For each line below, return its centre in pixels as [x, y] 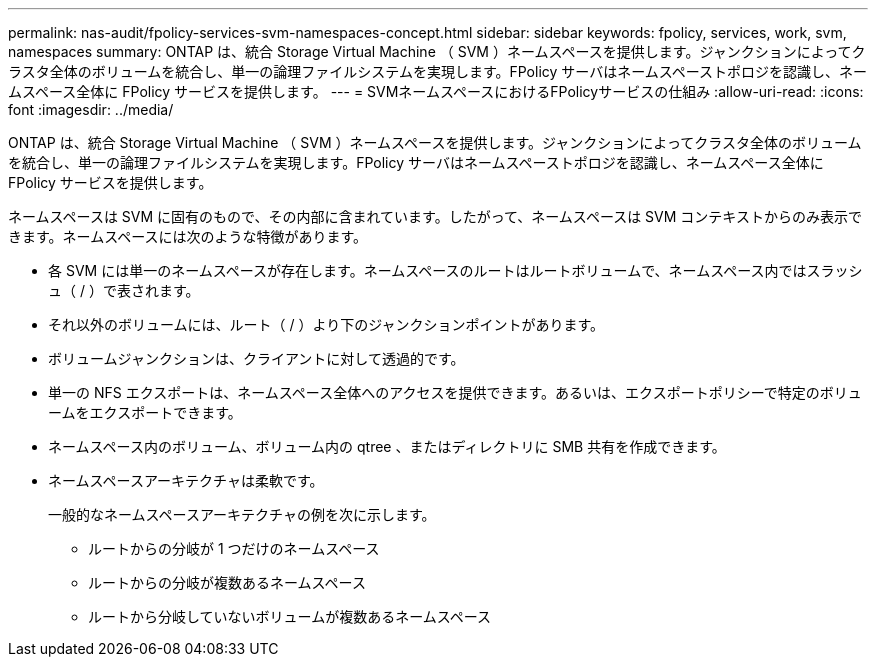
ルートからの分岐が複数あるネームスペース [227, 582]
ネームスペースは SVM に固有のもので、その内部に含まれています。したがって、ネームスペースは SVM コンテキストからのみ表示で [435, 216]
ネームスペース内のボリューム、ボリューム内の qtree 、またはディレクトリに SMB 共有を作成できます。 [387, 446]
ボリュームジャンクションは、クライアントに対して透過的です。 [256, 358]
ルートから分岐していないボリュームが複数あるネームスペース [290, 616]
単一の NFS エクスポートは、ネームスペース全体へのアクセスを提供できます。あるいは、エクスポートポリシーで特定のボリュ [455, 392]
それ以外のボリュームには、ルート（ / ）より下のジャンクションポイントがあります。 [326, 324]
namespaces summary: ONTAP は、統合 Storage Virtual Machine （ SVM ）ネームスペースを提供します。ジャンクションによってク [437, 51]
